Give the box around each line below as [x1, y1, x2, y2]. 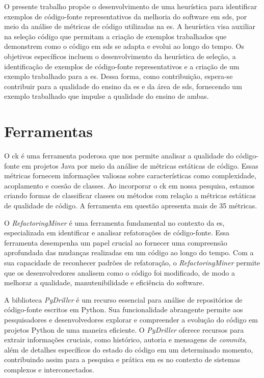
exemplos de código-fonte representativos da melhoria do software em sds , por [4, 11, 247, 21]
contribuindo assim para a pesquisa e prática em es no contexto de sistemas [4, 354, 241, 365]
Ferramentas [4, 121, 93, 142]
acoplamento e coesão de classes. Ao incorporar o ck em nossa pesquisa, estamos [4, 180, 255, 191]
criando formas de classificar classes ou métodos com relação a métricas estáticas [4, 190, 256, 201]
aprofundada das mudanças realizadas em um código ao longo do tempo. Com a [4, 247, 254, 258]
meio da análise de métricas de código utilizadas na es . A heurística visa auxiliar [4, 21, 255, 32]
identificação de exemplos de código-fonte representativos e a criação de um [4, 61, 240, 71]
